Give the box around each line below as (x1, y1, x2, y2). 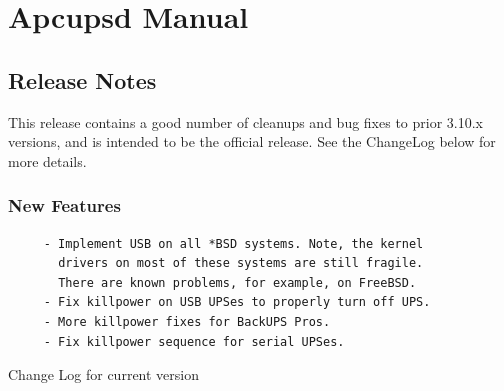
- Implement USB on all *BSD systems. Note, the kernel (43, 236, 424, 251)
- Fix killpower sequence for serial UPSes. (43, 334, 345, 349)
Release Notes (8, 64, 157, 95)
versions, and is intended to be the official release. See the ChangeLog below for (8, 131, 496, 152)
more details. (8, 150, 87, 171)
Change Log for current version (8, 364, 199, 385)
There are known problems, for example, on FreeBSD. (58, 275, 417, 290)
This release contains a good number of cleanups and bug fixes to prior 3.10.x (8, 111, 483, 132)
